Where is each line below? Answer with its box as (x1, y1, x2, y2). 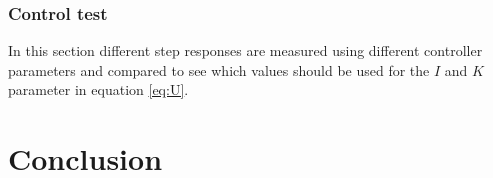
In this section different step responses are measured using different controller (8, 40, 483, 61)
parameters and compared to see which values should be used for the (8, 59, 430, 80)
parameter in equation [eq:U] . (8, 79, 189, 100)
